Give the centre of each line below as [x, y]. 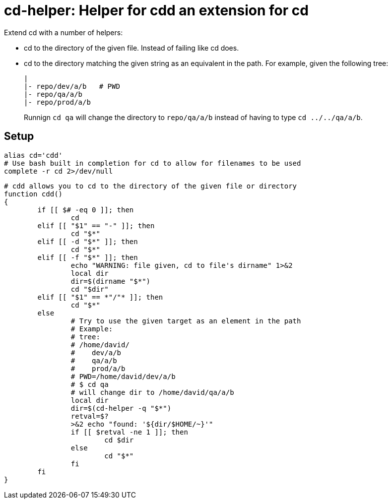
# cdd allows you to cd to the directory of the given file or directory [151, 186]
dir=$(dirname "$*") [111, 281]
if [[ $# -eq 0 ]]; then [86, 210]
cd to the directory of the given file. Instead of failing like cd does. [131, 48]
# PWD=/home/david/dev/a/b [123, 376]
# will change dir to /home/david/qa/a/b [152, 392]
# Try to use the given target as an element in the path [186, 321]
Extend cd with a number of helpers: [64, 32]
